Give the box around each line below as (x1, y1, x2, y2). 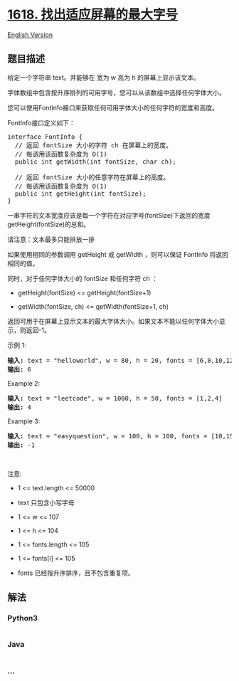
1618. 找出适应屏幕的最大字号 (7, 6, 179, 23)
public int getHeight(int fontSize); (14, 189, 147, 198)
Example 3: (7, 417, 41, 426)
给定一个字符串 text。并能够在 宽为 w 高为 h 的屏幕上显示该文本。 (7, 73, 201, 82)
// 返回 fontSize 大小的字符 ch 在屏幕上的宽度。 (14, 141, 173, 149)
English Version (7, 30, 53, 39)
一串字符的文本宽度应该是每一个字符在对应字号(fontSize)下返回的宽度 (7, 211, 211, 219)
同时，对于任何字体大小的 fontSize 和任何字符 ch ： (7, 274, 159, 283)
